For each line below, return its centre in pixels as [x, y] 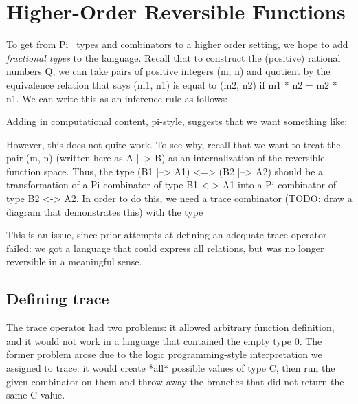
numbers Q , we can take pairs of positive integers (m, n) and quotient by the [168, 71]
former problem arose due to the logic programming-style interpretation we [164, 354]
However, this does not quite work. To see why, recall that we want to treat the [174, 144]
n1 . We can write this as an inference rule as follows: [117, 98]
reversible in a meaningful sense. [74, 261]
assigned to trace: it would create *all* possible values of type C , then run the [171, 368]
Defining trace [58, 299]
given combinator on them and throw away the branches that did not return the [175, 381]
